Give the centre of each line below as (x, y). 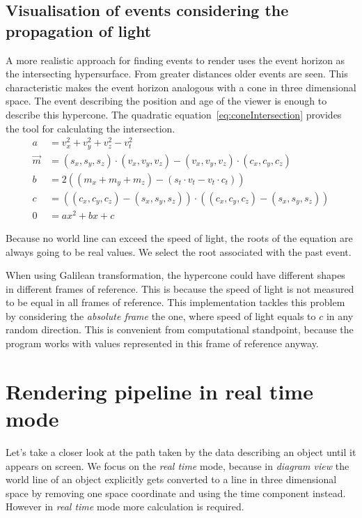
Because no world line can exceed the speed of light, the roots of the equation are (179, 237)
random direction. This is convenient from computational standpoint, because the (180, 329)
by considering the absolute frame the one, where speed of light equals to (161, 315)
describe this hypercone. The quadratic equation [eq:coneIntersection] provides (174, 114)
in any (340, 315)
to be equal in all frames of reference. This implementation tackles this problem (175, 302)
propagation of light (79, 30)
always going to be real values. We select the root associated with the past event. (179, 251)
